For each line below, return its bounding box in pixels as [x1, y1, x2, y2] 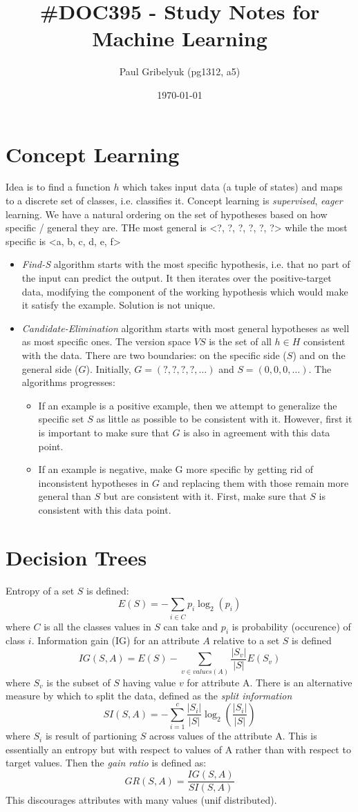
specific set [38, 412, 84, 426]
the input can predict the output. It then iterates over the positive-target [21, 271, 332, 284]
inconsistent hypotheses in [38, 475, 149, 490]
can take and [163, 619, 218, 633]
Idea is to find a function [6, 180, 111, 194]
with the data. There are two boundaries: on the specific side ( [21, 347, 287, 362]
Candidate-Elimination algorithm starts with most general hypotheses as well [21, 320, 350, 335]
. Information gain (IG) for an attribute [31, 633, 200, 648]
